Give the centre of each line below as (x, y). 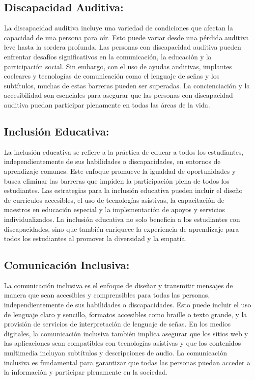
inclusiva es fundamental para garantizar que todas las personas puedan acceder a (127, 362)
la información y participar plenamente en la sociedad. (86, 372)
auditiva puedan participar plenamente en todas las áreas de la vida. (107, 104)
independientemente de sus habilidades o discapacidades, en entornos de (112, 161)
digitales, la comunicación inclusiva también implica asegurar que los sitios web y (126, 333)
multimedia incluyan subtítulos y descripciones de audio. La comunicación (116, 353)
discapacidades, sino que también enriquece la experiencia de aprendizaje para (122, 229)
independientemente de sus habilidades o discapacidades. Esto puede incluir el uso (127, 305)
